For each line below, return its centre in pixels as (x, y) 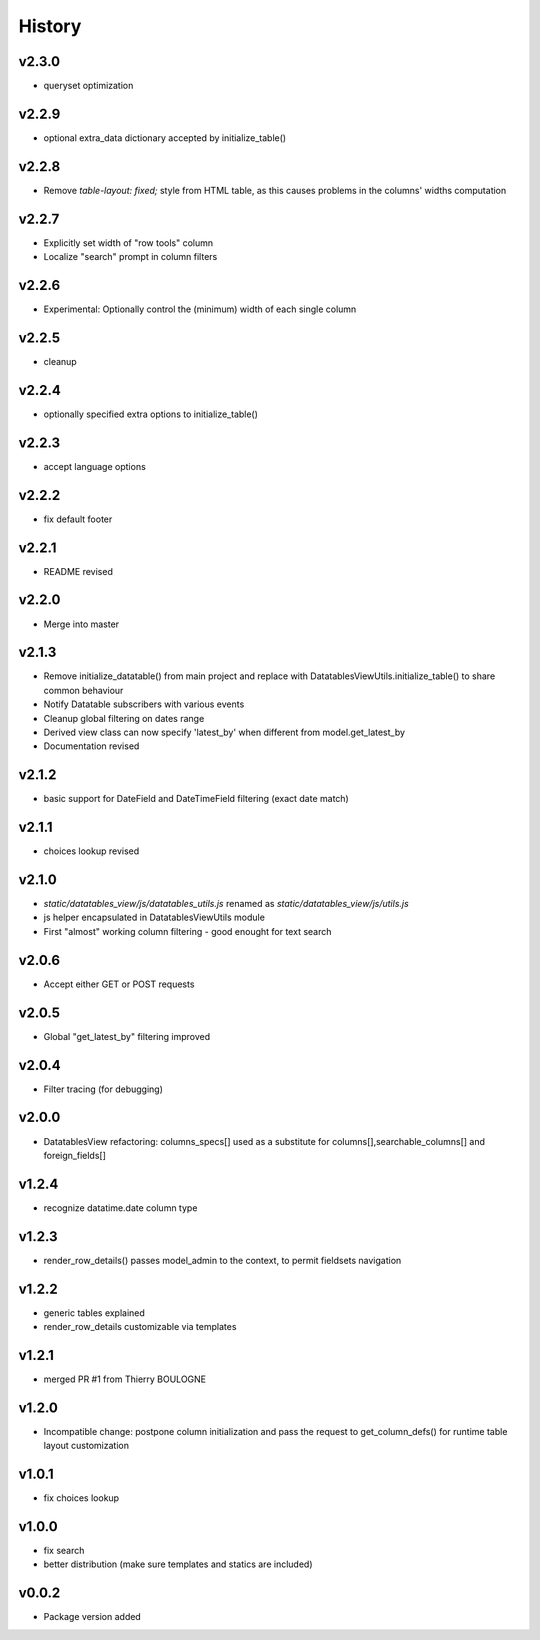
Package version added (92, 1617)
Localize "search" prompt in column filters (130, 257)
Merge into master (81, 624)
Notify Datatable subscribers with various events (144, 704)
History (50, 26)
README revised (78, 571)
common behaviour (83, 690)
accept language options (95, 466)
